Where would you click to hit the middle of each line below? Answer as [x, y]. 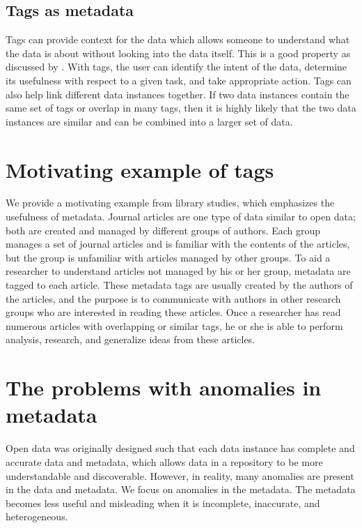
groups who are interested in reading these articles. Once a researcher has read [173, 312]
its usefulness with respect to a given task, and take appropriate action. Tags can [179, 80]
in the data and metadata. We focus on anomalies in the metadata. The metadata [181, 489]
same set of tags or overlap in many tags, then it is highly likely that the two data [181, 108]
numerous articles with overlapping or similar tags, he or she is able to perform [174, 325]
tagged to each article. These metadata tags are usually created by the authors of [179, 285]
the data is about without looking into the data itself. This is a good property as [178, 53]
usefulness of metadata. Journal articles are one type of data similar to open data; [181, 217]
